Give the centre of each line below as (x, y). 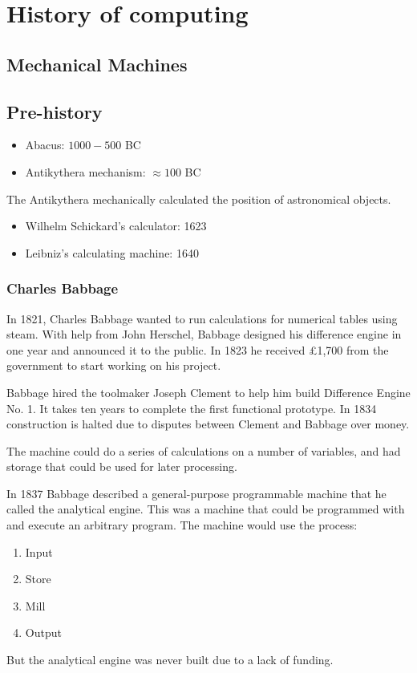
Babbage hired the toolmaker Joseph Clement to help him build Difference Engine (208, 392)
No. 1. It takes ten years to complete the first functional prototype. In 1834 (192, 408)
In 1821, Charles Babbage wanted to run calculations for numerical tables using (202, 318)
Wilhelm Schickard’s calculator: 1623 (116, 226)
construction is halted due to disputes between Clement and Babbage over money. (208, 424)
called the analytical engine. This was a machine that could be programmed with (206, 509)
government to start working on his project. (114, 365)
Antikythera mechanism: (85, 171)
